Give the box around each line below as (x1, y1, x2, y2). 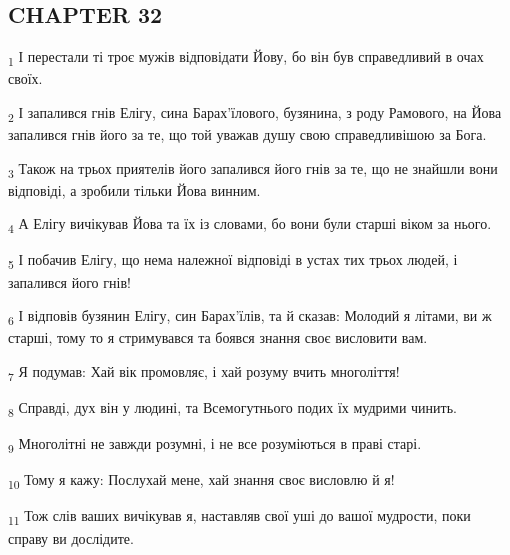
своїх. (8, 68, 43, 89)
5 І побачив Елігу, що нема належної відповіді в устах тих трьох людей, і (8, 249, 458, 273)
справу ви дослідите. (8, 527, 134, 548)
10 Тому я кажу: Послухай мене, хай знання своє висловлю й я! (8, 469, 395, 493)
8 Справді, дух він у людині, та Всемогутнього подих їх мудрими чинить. (8, 397, 457, 420)
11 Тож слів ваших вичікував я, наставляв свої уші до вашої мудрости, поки (8, 505, 471, 529)
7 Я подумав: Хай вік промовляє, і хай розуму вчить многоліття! (8, 360, 400, 384)
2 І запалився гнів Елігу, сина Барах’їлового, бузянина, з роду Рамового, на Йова (8, 101, 502, 125)
